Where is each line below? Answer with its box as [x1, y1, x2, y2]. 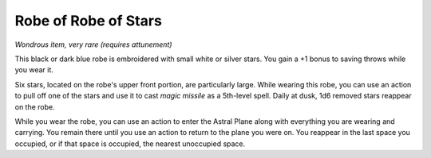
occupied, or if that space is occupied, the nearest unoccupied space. [14, 139, 246, 148]
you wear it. [14, 65, 53, 75]
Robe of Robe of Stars [14, 12, 163, 29]
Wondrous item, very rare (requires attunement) [14, 40, 172, 49]
